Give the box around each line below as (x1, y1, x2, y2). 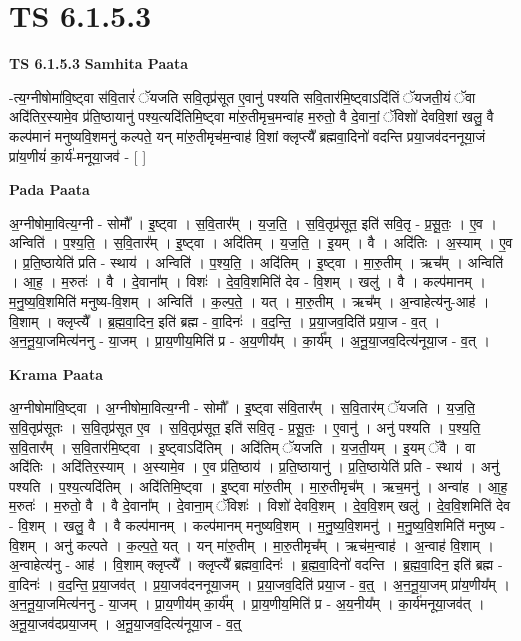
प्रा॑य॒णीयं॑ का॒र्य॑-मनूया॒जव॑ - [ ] (9, 145, 147, 166)
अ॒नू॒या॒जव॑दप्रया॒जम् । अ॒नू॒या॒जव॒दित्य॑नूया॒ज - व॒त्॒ (9, 612, 241, 633)
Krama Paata (9, 363, 103, 384)
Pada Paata (9, 179, 90, 200)
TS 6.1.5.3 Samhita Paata (9, 53, 189, 74)
